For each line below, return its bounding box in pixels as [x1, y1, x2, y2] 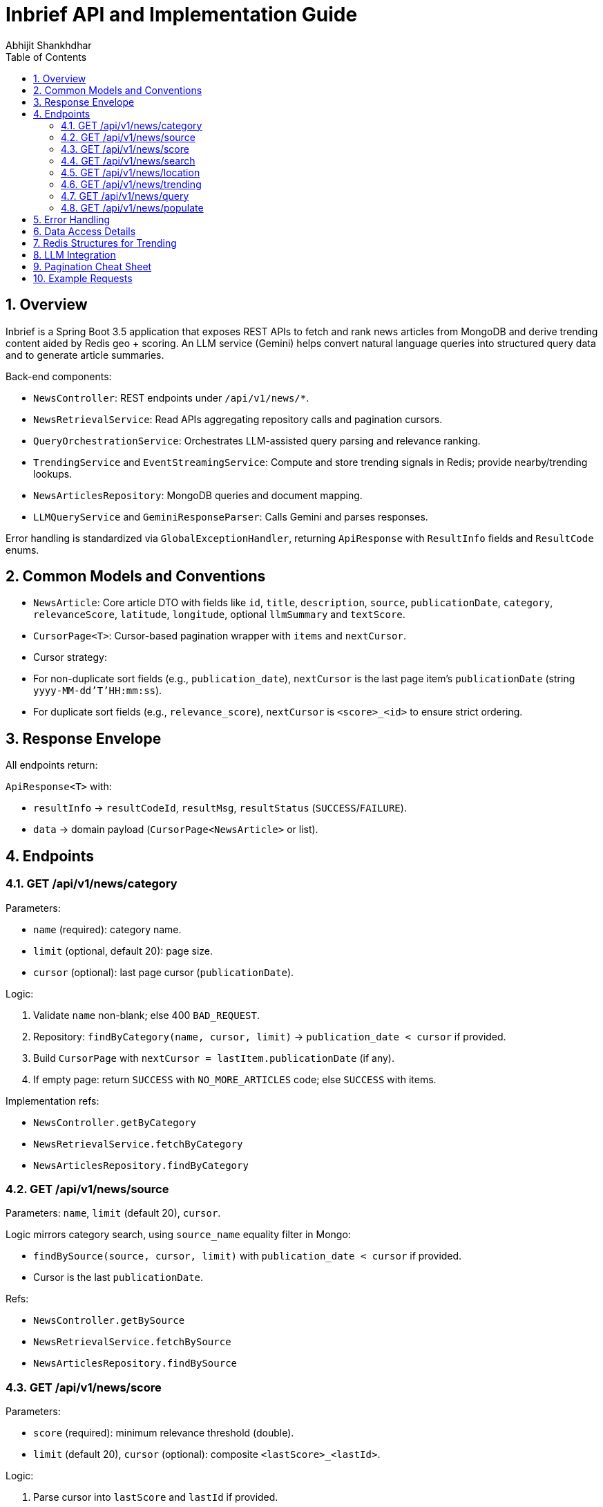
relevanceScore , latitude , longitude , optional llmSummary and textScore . [33, 608, 405, 621]
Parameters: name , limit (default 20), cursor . [6, 1207, 221, 1219]
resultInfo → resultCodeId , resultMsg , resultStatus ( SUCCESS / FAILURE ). [33, 802, 407, 814]
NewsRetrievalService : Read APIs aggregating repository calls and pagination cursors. [33, 413, 443, 425]
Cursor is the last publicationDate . [33, 1271, 204, 1284]
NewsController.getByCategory [33, 1116, 197, 1128]
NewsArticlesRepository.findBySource [33, 1358, 238, 1369]
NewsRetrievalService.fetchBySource [33, 1336, 231, 1348]
